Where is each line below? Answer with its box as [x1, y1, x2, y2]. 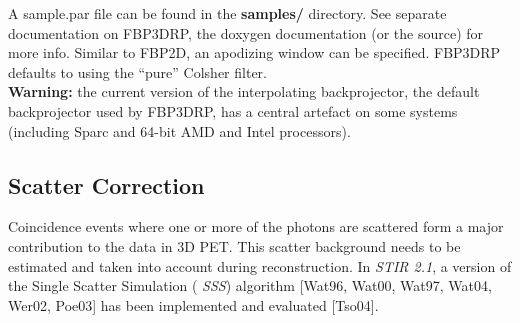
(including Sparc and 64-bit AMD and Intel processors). [8, 120, 351, 141]
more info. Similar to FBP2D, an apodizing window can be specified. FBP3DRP [8, 42, 501, 63]
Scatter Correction [8, 169, 205, 200]
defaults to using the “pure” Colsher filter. [8, 61, 267, 82]
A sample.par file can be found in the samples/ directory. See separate [8, 3, 447, 23]
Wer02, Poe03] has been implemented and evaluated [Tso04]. [8, 294, 379, 315]
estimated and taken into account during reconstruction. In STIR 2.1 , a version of [8, 255, 512, 276]
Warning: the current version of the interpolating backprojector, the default [8, 81, 480, 102]
